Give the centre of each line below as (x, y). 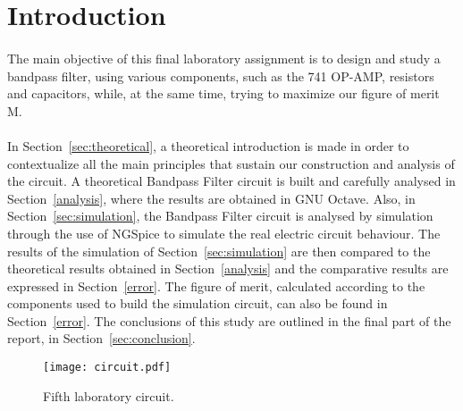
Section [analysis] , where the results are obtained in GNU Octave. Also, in (211, 198)
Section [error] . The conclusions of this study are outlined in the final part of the (229, 320)
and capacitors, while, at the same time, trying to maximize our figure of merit (223, 93)
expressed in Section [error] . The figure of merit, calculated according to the (216, 285)
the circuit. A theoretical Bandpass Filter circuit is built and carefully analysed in (231, 181)
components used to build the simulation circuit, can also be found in (198, 303)
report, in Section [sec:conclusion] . (101, 338)
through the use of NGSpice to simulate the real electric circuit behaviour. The (224, 233)
